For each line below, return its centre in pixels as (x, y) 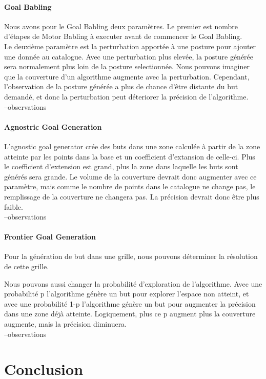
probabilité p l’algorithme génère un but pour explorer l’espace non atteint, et (127, 294)
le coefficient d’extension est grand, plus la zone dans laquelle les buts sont (121, 166)
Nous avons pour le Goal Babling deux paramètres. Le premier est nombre (121, 26)
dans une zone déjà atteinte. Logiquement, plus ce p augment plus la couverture (130, 314)
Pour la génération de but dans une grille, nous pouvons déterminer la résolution (131, 256)
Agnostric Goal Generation (53, 126)
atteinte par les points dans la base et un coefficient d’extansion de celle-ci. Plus (130, 156)
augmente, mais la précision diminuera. (66, 324)
